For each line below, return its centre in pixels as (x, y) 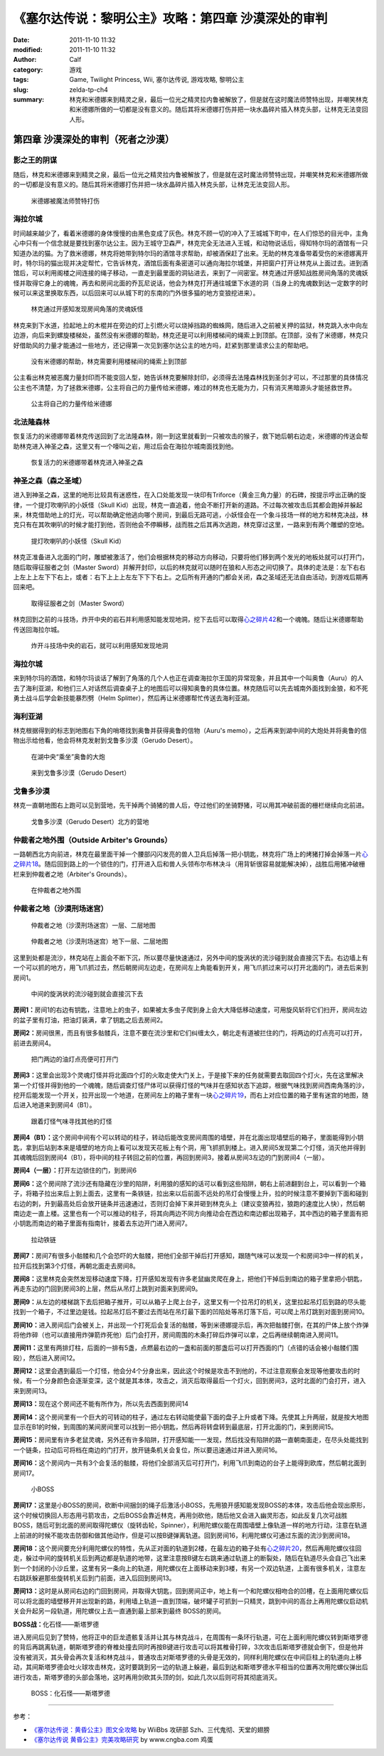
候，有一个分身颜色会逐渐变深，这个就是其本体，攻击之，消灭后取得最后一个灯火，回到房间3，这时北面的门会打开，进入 (190, 1381)
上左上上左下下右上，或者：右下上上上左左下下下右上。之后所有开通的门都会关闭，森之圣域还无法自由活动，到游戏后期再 (191, 577)
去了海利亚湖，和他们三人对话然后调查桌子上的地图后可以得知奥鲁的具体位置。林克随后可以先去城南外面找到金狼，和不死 (191, 688)
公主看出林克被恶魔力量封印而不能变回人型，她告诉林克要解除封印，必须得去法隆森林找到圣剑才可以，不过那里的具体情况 (191, 378)
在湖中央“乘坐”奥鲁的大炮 (68, 756)
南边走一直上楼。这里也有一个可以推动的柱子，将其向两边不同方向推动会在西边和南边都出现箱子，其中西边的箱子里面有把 (191, 1213)
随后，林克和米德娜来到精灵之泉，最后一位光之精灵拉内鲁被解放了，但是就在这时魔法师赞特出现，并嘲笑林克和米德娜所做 (191, 174)
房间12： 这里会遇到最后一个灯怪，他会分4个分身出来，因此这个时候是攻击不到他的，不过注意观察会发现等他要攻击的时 (187, 1371)
